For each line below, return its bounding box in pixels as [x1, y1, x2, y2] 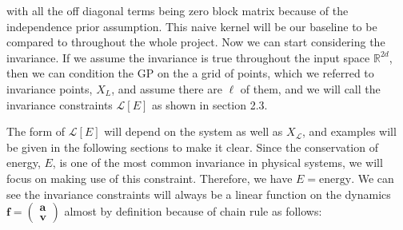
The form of [6, 123, 66, 140]
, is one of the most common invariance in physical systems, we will [52, 154, 383, 171]
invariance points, [6, 80, 93, 97]
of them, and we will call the [240, 80, 381, 97]
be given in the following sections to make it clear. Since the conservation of [6, 138, 378, 155]
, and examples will [301, 123, 397, 140]
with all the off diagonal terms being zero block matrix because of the [6, 2, 349, 18]
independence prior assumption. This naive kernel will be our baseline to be [6, 18, 377, 34]
